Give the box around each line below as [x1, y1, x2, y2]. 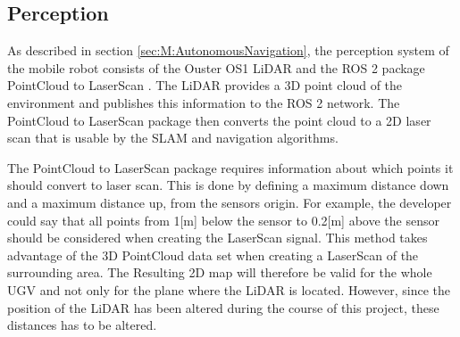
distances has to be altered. [7, 316, 157, 334]
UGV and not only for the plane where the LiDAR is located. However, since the [7, 280, 450, 299]
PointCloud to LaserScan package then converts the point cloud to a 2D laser [7, 111, 431, 129]
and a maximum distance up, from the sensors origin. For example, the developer [7, 193, 452, 211]
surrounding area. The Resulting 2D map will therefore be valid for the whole [7, 263, 432, 282]
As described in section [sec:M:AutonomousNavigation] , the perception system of [7, 41, 449, 60]
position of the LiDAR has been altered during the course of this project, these [7, 298, 439, 316]
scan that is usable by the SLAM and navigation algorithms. [7, 128, 339, 147]
